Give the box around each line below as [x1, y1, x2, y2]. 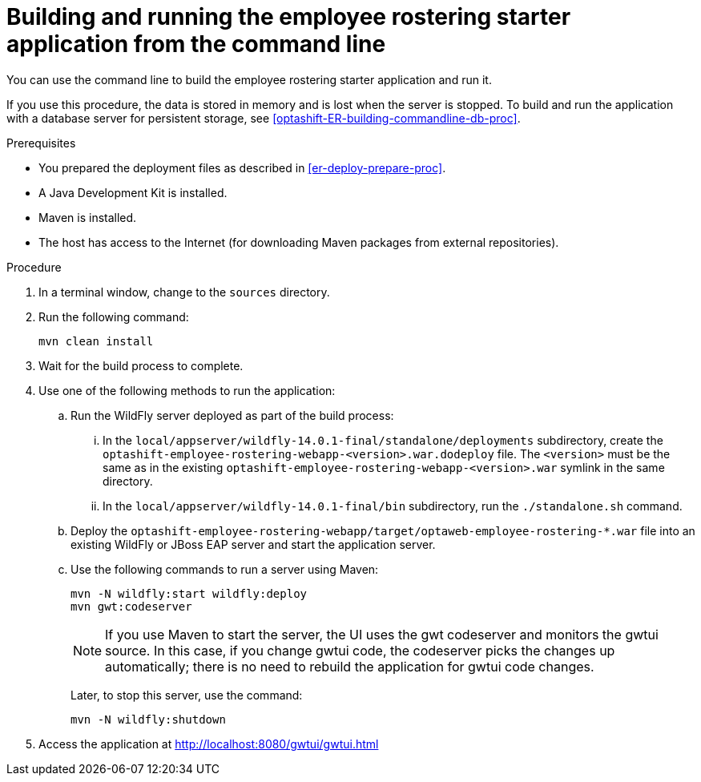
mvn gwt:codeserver [71, 599, 192, 613]
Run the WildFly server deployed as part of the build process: [71, 408, 394, 422]
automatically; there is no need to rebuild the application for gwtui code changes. [105, 658, 594, 675]
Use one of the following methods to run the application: [38, 383, 336, 397]
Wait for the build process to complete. [38, 358, 244, 373]
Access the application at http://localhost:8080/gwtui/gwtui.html [38, 736, 379, 751]
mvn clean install [38, 334, 154, 348]
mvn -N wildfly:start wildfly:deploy [71, 586, 308, 600]
